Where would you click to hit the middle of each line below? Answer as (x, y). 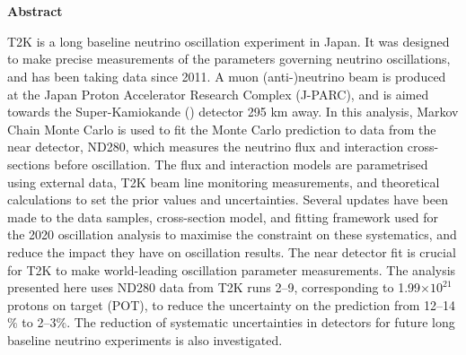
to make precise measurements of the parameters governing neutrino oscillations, (229, 59)
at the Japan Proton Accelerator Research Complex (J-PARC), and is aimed (218, 94)
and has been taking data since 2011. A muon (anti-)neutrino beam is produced (227, 76)
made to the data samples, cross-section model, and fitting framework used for (223, 216)
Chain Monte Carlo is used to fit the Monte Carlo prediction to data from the (222, 129)
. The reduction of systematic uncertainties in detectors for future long (261, 322)
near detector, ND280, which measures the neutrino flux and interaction (206, 147)
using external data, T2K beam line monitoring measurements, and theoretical (224, 182)
